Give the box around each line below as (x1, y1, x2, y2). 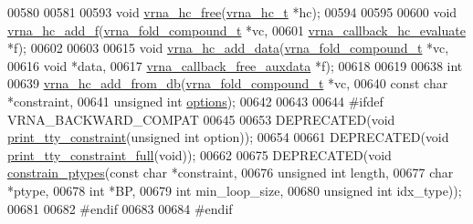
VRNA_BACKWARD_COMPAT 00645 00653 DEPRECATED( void (7, 109, 395, 128)
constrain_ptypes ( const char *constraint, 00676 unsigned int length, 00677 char (7, 163, 454, 182)
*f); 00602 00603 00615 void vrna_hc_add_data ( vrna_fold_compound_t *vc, (7, 38, 449, 57)
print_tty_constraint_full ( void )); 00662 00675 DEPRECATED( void (7, 145, 392, 164)
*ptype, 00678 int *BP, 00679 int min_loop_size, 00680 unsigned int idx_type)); (7, 180, 462, 199)
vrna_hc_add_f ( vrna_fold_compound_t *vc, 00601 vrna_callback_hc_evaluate (7, 20, 466, 39)
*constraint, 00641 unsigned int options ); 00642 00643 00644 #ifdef (7, 91, 384, 110)
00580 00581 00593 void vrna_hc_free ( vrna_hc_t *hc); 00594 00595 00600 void (7, 3, 457, 21)
